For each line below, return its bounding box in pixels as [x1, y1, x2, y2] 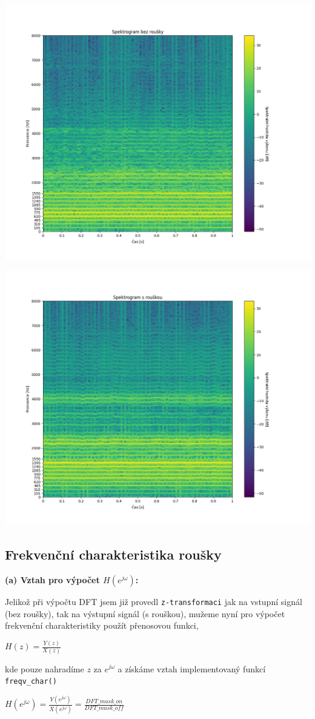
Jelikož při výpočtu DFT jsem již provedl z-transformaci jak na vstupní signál [5, 595, 302, 608]
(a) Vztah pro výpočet [5, 574, 100, 586]
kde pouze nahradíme [5, 662, 84, 675]
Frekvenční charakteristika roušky [5, 545, 222, 564]
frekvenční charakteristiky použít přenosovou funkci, [5, 619, 199, 632]
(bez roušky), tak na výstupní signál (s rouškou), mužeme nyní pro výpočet [5, 607, 285, 620]
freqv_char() [5, 677, 57, 686]
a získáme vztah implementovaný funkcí [118, 662, 266, 675]
